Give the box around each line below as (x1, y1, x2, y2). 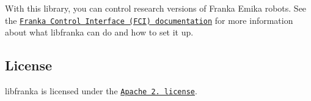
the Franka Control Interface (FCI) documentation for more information (5, 13, 293, 26)
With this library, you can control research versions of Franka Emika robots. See (5, 2, 307, 14)
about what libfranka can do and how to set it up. (5, 26, 194, 39)
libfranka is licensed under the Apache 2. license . (5, 84, 197, 97)
